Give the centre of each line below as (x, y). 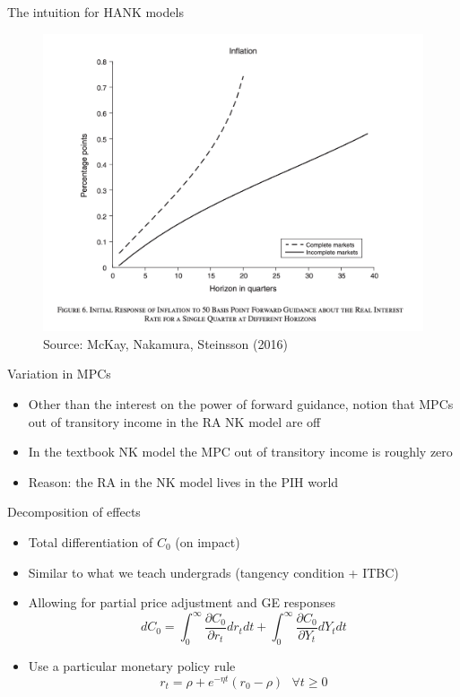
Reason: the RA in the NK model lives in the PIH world (183, 481)
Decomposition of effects (74, 512)
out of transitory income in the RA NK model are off (174, 421)
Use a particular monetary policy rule (132, 666)
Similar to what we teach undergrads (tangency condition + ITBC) (213, 572)
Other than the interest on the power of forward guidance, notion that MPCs (241, 404)
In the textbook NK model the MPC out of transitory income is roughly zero (240, 452)
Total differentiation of (91, 542)
